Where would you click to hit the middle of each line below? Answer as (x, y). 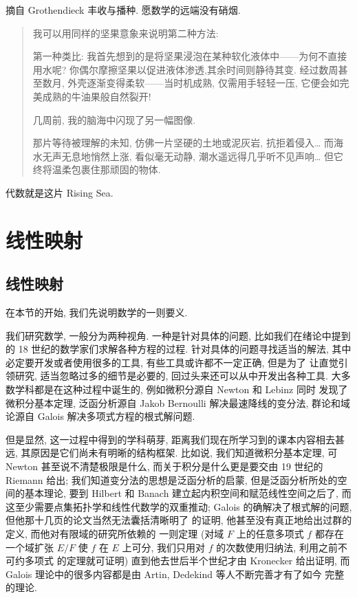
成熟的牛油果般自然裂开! (97, 96)
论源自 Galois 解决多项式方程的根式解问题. (100, 416)
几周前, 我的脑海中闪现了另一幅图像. (114, 119)
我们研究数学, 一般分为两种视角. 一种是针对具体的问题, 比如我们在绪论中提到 (178, 335)
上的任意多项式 (270, 534)
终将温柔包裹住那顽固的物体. (97, 169)
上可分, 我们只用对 (164, 547)
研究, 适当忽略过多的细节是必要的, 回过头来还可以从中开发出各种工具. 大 (178, 376)
